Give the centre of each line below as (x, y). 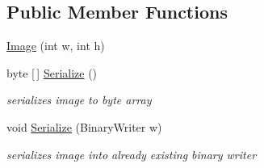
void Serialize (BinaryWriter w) (84, 126)
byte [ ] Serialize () (52, 72)
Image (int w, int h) (56, 46)
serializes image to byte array (79, 100)
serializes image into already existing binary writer (132, 154)
